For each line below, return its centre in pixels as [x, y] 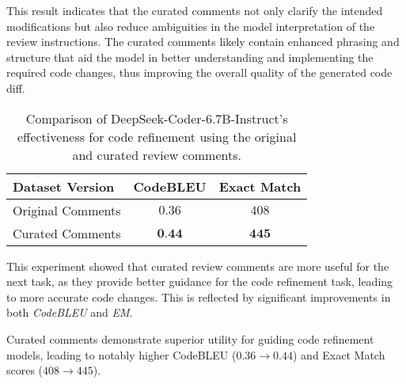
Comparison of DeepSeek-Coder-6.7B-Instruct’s [157, 118]
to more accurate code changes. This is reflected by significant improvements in [199, 297]
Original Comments [67, 210]
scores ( [25, 370]
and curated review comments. [157, 154]
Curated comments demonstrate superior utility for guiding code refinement [190, 338]
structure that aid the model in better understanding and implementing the [190, 57]
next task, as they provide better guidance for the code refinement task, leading [200, 281]
